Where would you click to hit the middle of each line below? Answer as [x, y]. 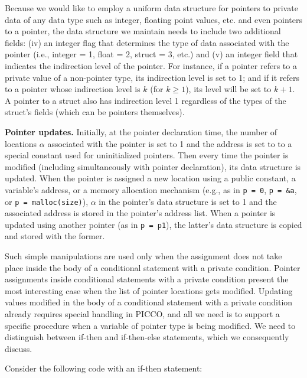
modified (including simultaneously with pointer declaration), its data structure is [153, 166]
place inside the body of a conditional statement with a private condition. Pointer [153, 267]
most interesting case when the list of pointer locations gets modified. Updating [149, 290]
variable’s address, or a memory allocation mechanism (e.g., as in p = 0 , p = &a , [151, 189]
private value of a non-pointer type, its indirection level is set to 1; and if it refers [152, 77]
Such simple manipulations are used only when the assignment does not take [143, 256]
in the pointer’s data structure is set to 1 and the [188, 201]
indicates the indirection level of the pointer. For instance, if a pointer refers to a [151, 65]
